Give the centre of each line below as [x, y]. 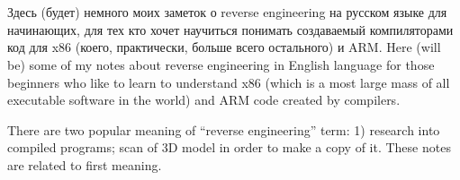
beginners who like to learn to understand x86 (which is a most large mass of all [229, 82]
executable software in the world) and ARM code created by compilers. [204, 100]
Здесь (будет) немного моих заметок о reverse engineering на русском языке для [227, 12]
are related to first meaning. [85, 164]
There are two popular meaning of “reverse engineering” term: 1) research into [224, 129]
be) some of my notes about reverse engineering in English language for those [221, 64]
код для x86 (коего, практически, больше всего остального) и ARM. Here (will [224, 47]
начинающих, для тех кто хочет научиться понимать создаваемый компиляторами [230, 29]
